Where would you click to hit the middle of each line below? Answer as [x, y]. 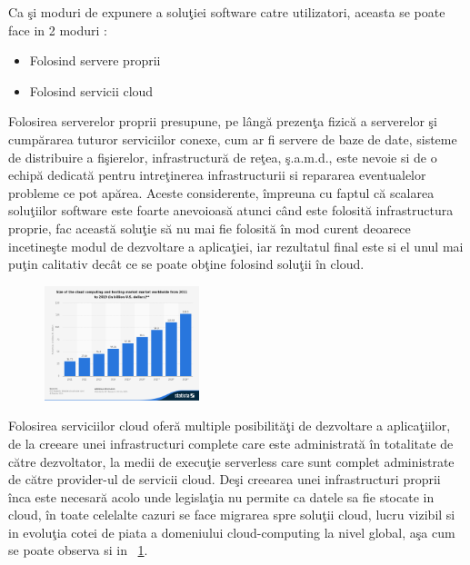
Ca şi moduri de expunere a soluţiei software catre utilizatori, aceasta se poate [227, 12]
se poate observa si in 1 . [78, 550]
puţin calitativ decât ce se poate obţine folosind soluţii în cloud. [186, 264]
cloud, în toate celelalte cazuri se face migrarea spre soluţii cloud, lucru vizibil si [232, 515]
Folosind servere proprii [95, 60]
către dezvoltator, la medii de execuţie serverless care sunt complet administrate [231, 461]
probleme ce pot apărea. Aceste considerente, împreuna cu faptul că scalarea [221, 192]
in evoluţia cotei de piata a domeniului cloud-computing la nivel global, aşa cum [232, 532]
